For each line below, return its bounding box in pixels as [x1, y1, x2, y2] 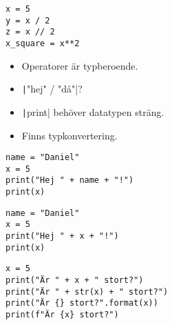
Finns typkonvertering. [21, 128, 118, 142]
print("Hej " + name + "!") [6, 175, 134, 186]
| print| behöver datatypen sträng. [21, 104, 164, 119]
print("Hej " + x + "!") [6, 231, 119, 242]
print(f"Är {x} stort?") [6, 310, 119, 319]
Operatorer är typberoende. [21, 58, 138, 72]
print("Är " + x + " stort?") [6, 275, 144, 286]
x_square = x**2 [6, 38, 80, 48]
